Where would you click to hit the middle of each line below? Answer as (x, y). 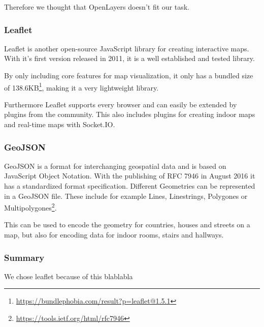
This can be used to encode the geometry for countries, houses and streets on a (127, 225)
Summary (24, 257)
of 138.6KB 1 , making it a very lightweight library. (81, 86)
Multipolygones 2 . (30, 207)
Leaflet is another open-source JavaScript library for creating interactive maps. (127, 48)
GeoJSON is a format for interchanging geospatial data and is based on (115, 166)
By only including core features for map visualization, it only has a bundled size (129, 75)
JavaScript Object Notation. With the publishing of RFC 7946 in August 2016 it (130, 176)
